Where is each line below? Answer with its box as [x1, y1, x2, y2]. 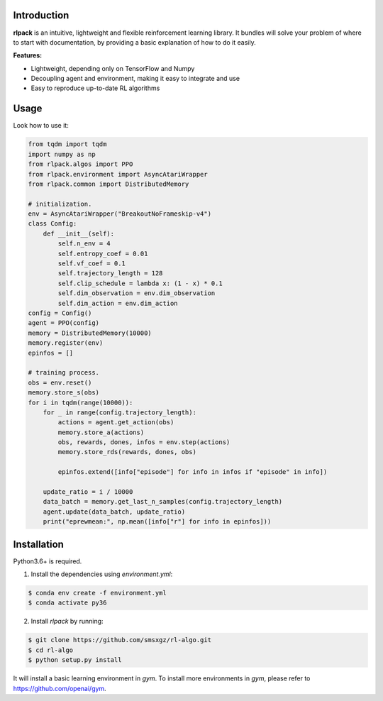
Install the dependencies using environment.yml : [30, 570, 173, 578]
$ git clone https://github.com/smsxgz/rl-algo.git [28, 636, 212, 644]
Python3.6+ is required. [13, 557, 82, 565]
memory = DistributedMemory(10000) [28, 329, 152, 337]
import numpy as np [28, 150, 96, 158]
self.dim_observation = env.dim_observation [57, 289, 216, 297]
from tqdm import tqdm [28, 140, 107, 148]
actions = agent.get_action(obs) [57, 419, 174, 426]
